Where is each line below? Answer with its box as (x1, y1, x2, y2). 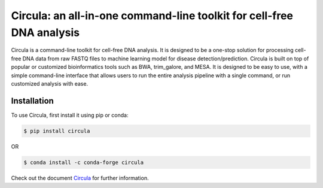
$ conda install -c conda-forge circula (23, 159, 144, 166)
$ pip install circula (23, 128, 90, 134)
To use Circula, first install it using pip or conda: (11, 111, 129, 119)
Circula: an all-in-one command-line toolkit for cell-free (11, 9, 293, 22)
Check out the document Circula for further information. (11, 174, 149, 181)
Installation (11, 96, 54, 106)
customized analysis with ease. (11, 80, 89, 87)
